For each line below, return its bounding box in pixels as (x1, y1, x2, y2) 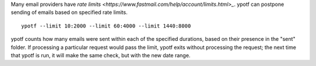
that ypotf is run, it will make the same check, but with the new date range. (11, 51, 191, 58)
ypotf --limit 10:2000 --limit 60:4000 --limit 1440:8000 (21, 22, 191, 29)
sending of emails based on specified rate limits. (11, 9, 128, 16)
